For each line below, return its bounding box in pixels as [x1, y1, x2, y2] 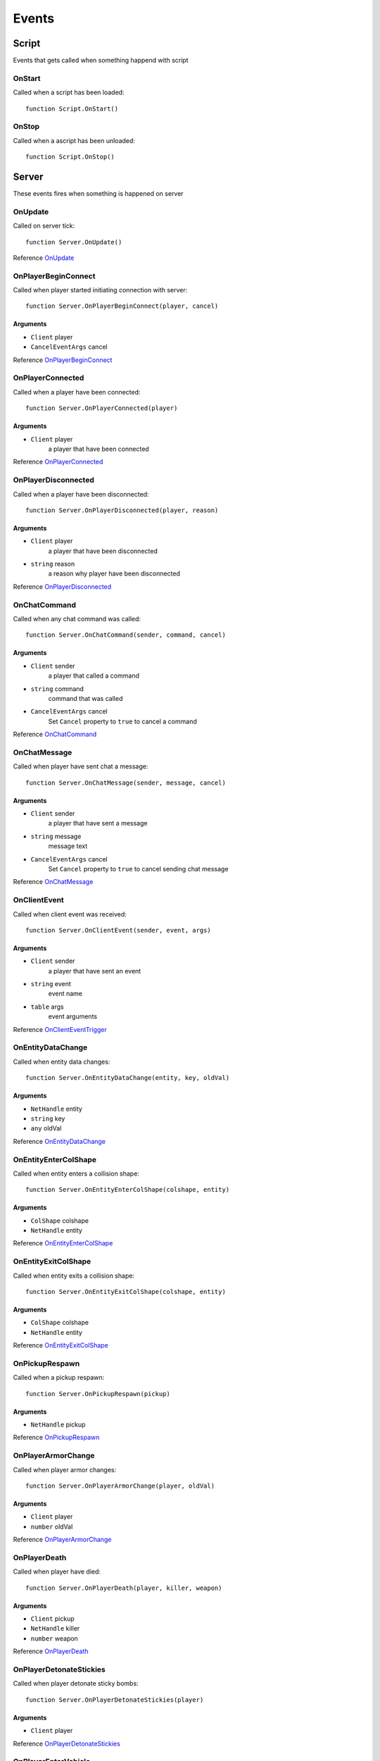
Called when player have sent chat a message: [13, 762, 148, 771]
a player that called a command [48, 671, 140, 680]
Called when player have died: [13, 1567, 101, 1576]
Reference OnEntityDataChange [13, 1137, 106, 1145]
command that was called [48, 694, 123, 702]
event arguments [48, 1012, 98, 1021]
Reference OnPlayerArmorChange [13, 1536, 112, 1544]
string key [30, 1114, 65, 1123]
